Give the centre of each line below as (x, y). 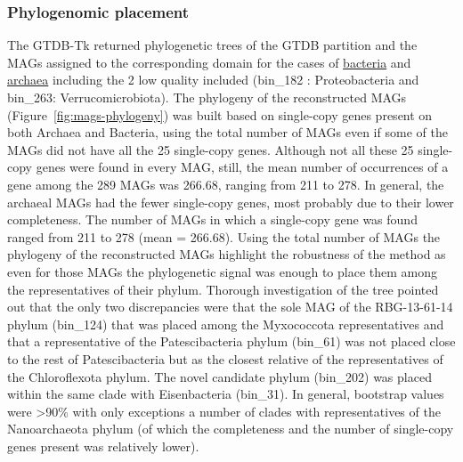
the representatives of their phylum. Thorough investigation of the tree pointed (223, 289)
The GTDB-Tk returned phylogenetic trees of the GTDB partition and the (212, 45)
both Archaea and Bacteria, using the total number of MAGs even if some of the (227, 132)
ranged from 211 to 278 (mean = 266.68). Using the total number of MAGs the (224, 236)
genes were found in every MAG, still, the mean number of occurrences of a (242, 167)
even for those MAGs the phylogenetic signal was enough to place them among (223, 271)
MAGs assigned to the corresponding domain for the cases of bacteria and (209, 62)
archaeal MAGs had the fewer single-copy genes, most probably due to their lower (231, 202)
